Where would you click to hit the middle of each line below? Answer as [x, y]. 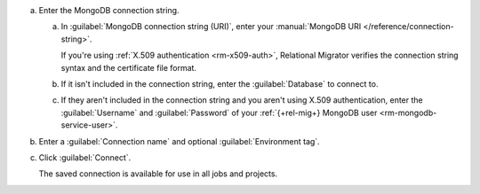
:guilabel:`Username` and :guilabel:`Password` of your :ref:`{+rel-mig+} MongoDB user [219, 113]
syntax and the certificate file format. [129, 67]
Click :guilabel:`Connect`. [85, 157]
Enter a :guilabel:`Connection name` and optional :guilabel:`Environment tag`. [179, 141]
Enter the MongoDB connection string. [109, 10]
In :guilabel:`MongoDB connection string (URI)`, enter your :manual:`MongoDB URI [211, 27]
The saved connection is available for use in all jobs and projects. [158, 174]
